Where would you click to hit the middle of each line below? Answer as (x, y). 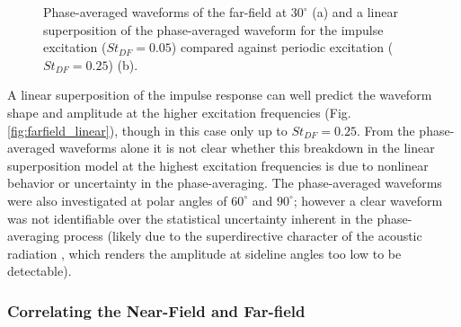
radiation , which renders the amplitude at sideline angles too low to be (204, 253)
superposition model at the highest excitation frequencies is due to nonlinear (218, 165)
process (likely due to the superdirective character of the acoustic (243, 236)
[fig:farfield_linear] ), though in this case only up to (147, 130)
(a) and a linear (355, 12)
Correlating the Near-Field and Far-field (156, 310)
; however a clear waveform (368, 200)
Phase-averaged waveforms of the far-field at (165, 12)
